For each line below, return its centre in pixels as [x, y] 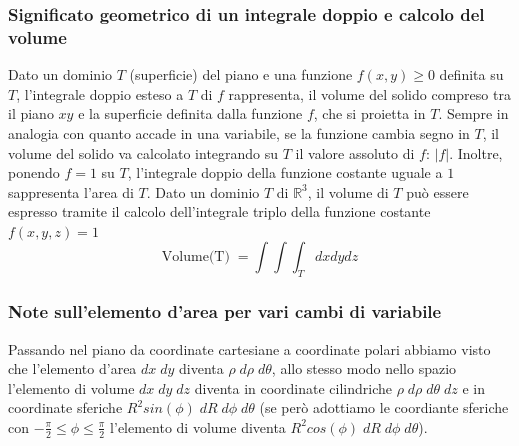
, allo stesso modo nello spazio [364, 368]
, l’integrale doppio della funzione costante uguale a [285, 172]
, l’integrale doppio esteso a [100, 93]
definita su [471, 74]
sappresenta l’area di [71, 191]
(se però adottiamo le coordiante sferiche [384, 407]
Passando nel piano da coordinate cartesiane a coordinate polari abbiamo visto [249, 348]
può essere [437, 191]
